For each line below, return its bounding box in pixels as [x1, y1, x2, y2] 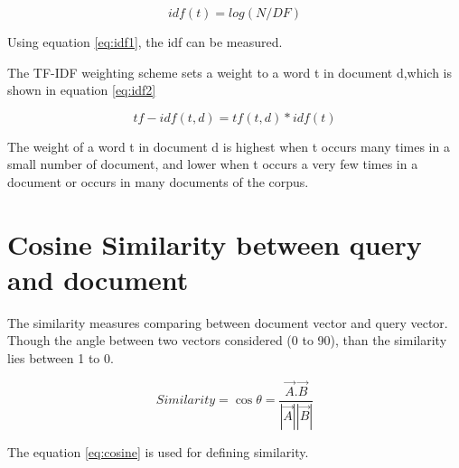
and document [7, 260, 189, 297]
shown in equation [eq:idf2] [7, 80, 156, 99]
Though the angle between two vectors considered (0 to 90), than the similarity [7, 331, 447, 350]
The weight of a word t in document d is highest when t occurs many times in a [7, 136, 450, 155]
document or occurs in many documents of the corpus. [7, 172, 309, 191]
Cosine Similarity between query [7, 225, 422, 262]
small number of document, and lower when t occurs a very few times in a [7, 154, 418, 173]
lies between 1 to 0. [7, 349, 114, 368]
